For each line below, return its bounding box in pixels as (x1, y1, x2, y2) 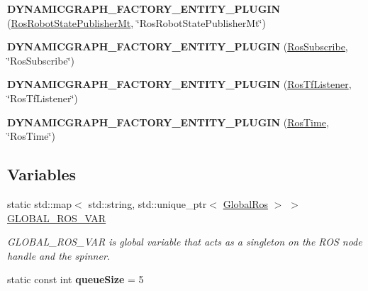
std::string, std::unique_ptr (88, 196, 207, 211)
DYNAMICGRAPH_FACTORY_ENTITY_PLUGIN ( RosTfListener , (7, 77, 352, 92)
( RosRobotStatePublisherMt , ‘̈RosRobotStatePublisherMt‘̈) (7, 15, 266, 30)
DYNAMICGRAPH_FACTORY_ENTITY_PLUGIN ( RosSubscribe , (7, 39, 348, 54)
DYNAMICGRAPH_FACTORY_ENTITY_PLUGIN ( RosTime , (7, 114, 329, 129)
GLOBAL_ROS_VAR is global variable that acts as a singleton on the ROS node (7, 234, 362, 249)
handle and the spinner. (7, 248, 111, 263)
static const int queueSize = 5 (7, 272, 144, 287)
